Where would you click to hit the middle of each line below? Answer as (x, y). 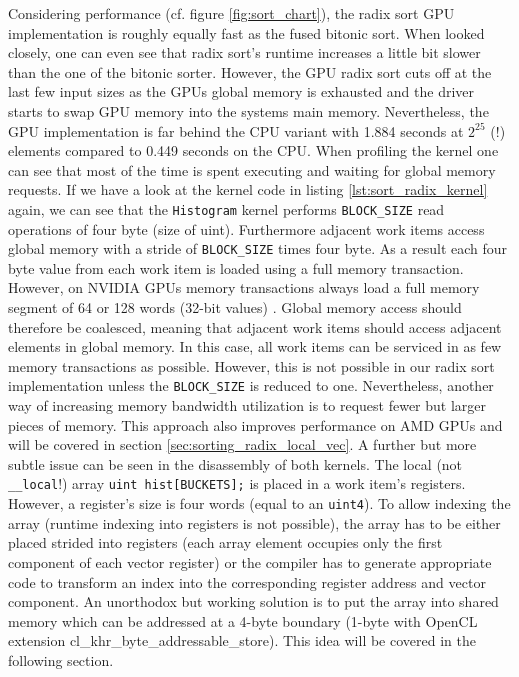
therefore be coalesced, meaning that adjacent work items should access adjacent (255, 326)
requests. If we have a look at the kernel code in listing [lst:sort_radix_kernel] (248, 189)
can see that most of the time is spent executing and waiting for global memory (252, 169)
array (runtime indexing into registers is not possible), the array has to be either (254, 522)
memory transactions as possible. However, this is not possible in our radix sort (251, 365)
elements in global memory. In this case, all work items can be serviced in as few (255, 346)
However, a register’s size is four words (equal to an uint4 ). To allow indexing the (259, 503)
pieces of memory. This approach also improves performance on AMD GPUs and (255, 424)
